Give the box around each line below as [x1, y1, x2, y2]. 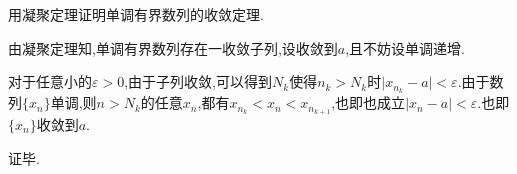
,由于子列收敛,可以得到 [124, 71, 272, 92]
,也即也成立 [331, 92, 406, 113]
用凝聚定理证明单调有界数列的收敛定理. [8, 4, 264, 24]
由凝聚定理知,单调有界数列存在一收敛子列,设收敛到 [8, 37, 338, 58]
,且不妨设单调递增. [345, 37, 465, 58]
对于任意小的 [8, 71, 92, 92]
